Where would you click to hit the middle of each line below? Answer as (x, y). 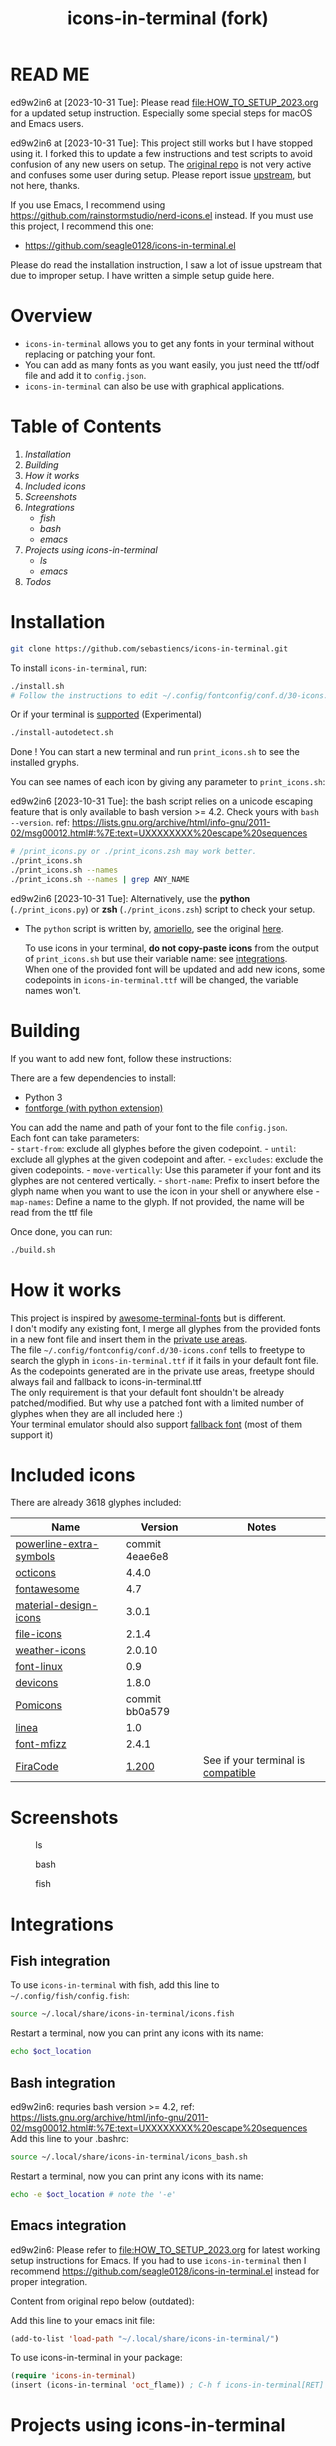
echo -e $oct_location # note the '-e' (93, 2194)
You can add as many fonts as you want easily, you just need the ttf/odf (172, 364)
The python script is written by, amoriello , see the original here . (154, 928)
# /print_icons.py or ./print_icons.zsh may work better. (133, 852)
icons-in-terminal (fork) (168, 18)
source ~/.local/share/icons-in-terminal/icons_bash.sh (129, 2157)
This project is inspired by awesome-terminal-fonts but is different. (148, 1318)
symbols (35, 1557)
